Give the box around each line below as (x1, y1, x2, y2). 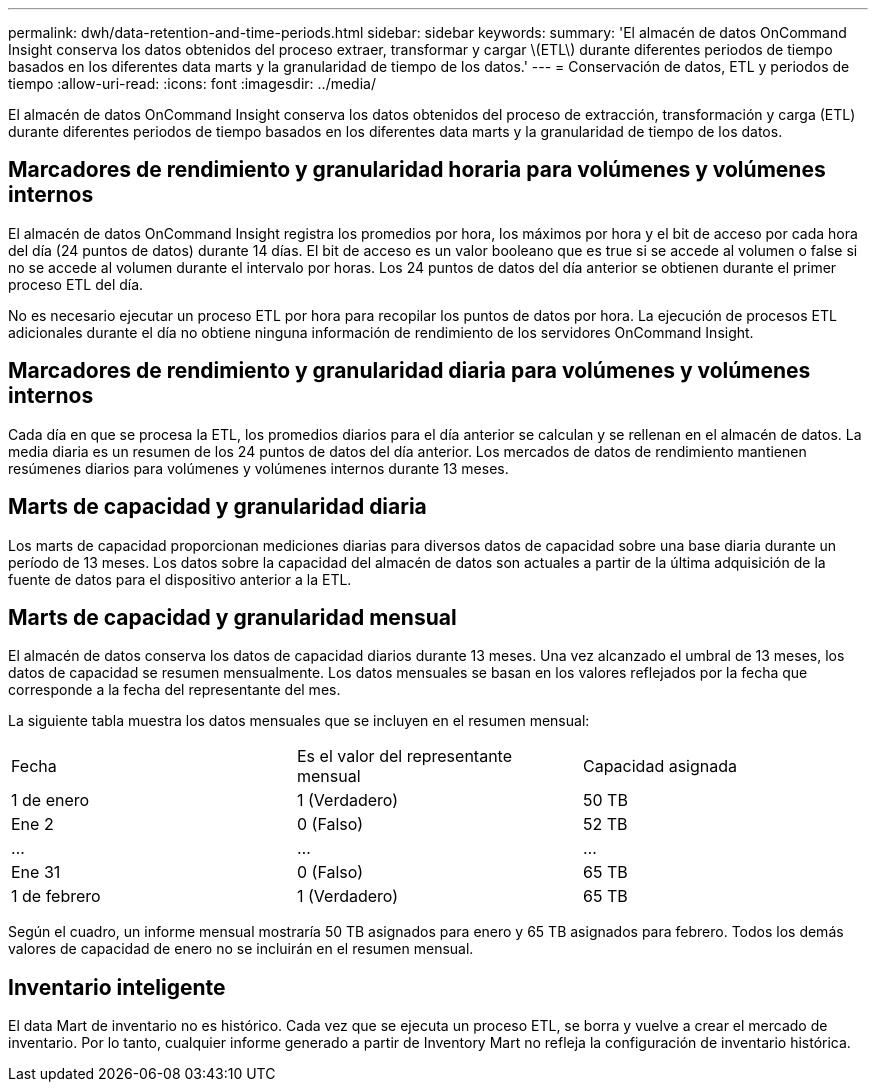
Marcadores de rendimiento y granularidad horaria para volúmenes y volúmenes (8, 157, 826, 183)
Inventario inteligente (8, 974, 226, 1000)
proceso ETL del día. (8, 275, 144, 293)
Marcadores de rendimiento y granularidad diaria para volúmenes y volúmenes (8, 358, 811, 384)
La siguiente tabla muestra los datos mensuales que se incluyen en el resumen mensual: (8, 712, 590, 730)
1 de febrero (11, 886, 101, 907)
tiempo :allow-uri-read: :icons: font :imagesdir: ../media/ (8, 75, 376, 92)
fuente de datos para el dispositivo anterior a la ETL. (8, 570, 352, 588)
